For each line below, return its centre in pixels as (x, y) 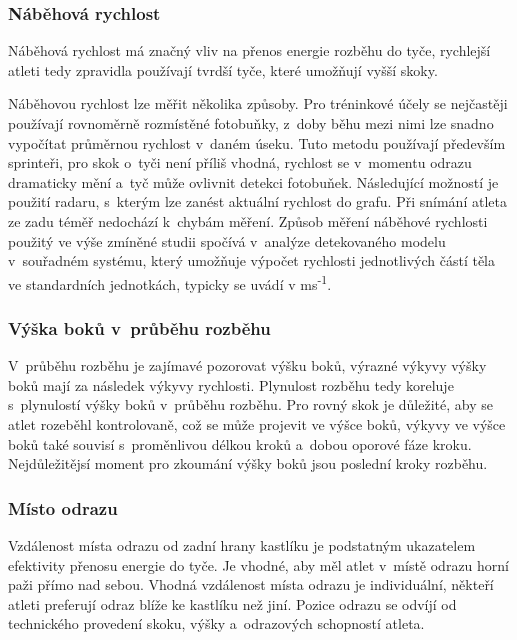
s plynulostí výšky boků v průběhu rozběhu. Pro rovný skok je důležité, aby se (250, 404)
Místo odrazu (63, 507)
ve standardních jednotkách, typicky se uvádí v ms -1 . (170, 282)
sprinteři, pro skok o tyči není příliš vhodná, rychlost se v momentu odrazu (240, 162)
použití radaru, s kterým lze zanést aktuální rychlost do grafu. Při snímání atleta (257, 201)
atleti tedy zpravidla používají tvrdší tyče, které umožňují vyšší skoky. (223, 69)
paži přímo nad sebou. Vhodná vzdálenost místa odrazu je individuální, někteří (251, 584)
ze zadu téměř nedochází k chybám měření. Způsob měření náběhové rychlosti (248, 220)
